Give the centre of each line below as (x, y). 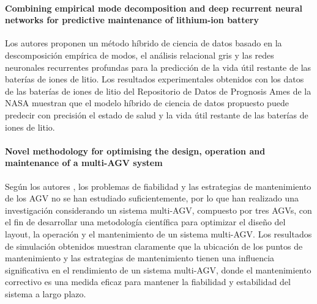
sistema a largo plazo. (46, 293)
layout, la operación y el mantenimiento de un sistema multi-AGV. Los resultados (158, 233)
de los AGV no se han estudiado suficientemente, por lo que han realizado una (152, 198)
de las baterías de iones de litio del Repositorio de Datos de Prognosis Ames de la (158, 91)
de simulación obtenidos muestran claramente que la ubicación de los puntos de (154, 246)
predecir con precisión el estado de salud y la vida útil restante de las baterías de (157, 114)
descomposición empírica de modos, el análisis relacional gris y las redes (140, 55)
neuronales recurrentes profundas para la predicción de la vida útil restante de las (158, 67)
